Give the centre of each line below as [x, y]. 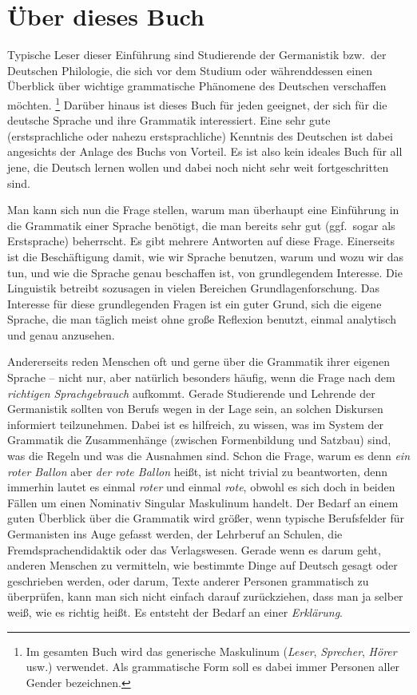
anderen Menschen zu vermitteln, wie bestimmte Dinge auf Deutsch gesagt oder [203, 565]
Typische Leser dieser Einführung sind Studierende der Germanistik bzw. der [197, 55]
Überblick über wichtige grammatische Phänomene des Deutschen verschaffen [197, 86]
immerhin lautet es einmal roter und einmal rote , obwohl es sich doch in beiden [201, 487]
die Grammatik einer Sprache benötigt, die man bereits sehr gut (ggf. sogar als [201, 225]
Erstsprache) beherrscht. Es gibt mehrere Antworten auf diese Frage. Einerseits [201, 241]
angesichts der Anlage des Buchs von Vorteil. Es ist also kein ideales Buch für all [205, 151]
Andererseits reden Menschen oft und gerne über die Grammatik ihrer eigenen [199, 361]
